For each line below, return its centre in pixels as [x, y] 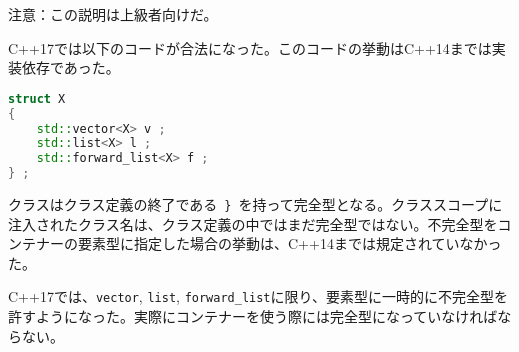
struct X [37, 98]
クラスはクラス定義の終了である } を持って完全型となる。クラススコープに [255, 204]
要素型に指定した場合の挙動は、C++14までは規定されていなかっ [289, 243]
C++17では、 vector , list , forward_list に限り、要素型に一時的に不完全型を [258, 296]
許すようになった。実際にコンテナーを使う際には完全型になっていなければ [253, 316]
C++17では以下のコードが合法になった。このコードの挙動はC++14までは [250, 47]
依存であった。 [70, 67]
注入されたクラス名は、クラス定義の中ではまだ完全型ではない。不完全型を [253, 223]
